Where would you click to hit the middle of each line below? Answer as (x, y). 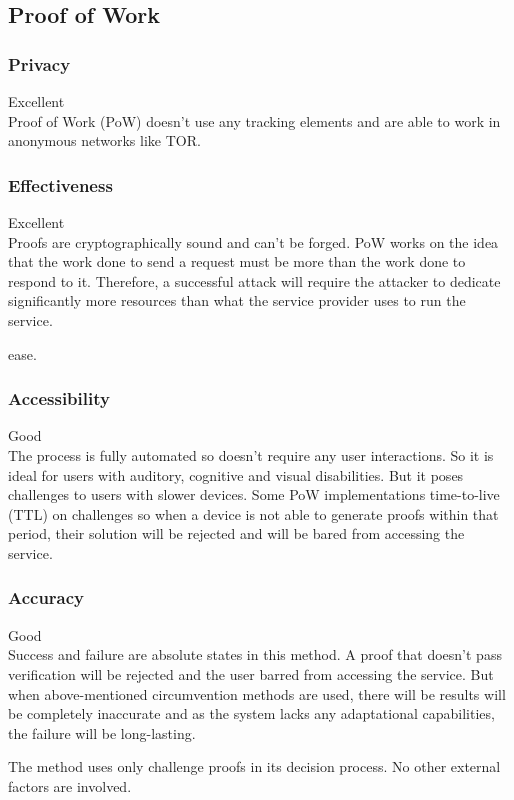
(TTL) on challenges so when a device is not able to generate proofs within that (253, 513)
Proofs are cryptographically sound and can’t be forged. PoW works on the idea (253, 241)
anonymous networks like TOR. (104, 140)
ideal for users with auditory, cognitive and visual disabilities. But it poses (236, 474)
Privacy (39, 63)
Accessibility (59, 398)
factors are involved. (70, 785)
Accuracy (46, 597)
